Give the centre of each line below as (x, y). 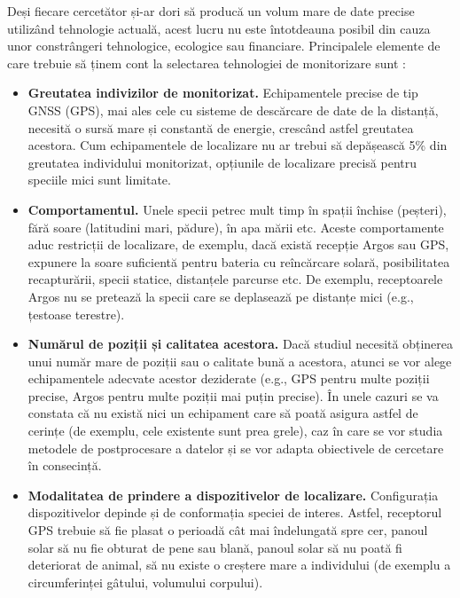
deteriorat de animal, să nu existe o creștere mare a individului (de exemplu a (239, 565)
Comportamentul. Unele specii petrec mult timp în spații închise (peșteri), (237, 209)
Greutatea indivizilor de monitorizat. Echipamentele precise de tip (223, 93)
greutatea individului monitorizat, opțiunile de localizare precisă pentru (222, 162)
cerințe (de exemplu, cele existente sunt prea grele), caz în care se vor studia (235, 431)
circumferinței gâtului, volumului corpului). (145, 582)
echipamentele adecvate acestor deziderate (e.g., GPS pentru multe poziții (229, 378)
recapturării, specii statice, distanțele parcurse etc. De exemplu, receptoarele (235, 279)
